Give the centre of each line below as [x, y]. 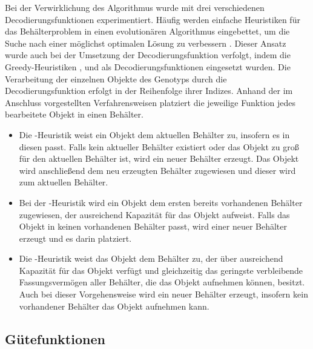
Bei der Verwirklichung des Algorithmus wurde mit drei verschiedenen [135, 7]
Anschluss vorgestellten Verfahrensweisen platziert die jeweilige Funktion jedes [150, 102]
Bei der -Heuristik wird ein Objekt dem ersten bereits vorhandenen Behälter [161, 202]
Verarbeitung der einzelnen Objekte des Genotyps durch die [116, 78]
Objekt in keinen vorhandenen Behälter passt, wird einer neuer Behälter [153, 226]
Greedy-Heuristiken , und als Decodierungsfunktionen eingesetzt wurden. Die [148, 66]
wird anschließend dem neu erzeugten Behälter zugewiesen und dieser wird [157, 170]
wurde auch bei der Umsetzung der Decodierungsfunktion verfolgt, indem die [148, 55]
